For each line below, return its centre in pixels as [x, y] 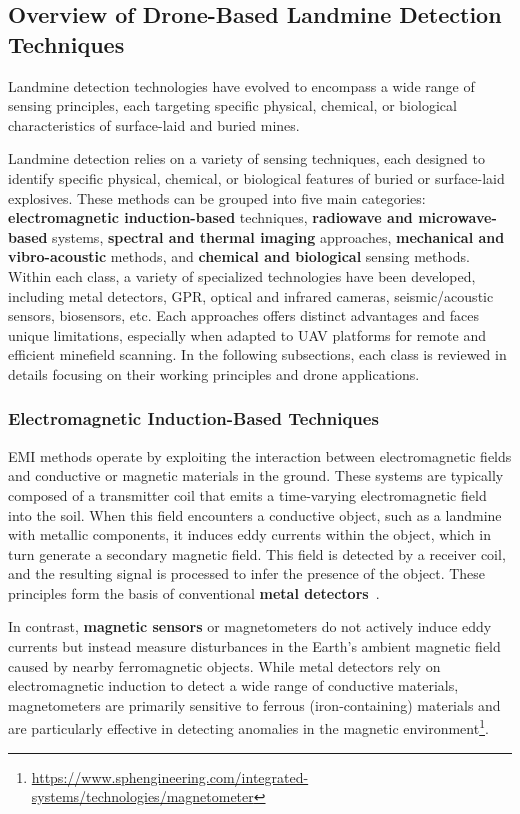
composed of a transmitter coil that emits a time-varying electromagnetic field [247, 494]
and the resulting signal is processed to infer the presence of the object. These [247, 573]
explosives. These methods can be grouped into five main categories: [217, 197]
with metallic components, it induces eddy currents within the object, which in [249, 534]
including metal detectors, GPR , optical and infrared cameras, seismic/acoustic [251, 295]
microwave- [457, 217]
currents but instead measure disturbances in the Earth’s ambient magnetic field [254, 646]
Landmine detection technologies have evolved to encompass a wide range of [241, 85]
